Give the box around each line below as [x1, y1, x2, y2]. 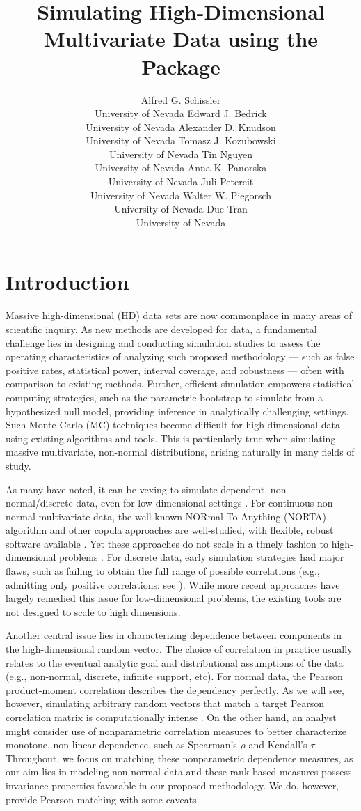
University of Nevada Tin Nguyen [109, 146, 252, 161]
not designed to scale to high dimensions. [6, 604, 181, 619]
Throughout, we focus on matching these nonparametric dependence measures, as [6, 750, 353, 765]
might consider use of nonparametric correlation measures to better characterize [6, 723, 346, 738]
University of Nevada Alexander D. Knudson [86, 119, 276, 134]
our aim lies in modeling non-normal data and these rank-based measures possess [6, 764, 352, 779]
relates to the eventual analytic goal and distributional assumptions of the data [6, 655, 344, 670]
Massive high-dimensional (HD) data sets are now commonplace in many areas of [6, 308, 353, 323]
